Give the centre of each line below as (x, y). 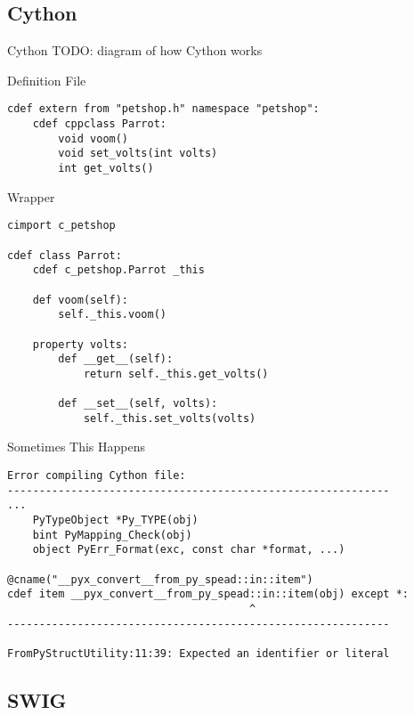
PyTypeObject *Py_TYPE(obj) (115, 520)
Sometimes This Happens (76, 447)
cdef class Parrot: (65, 255)
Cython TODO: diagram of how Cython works (135, 50)
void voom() (93, 138)
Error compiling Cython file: (97, 476)
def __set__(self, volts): (138, 404)
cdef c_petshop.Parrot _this (118, 270)
